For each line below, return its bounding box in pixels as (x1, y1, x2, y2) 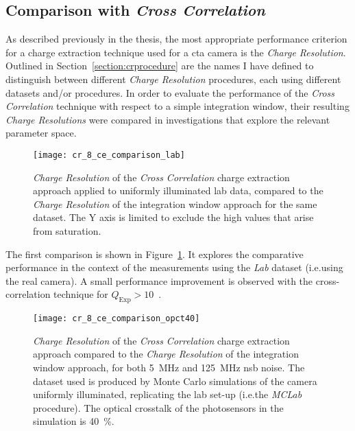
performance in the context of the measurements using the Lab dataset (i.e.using (5, 260, 343, 275)
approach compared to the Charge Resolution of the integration (33, 347, 299, 361)
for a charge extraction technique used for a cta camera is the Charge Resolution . (5, 45, 346, 59)
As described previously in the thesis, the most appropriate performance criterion (5, 32, 347, 46)
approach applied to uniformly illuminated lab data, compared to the (33, 183, 323, 198)
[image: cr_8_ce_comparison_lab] (33, 150, 185, 160)
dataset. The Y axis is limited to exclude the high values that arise (33, 210, 314, 224)
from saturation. (33, 223, 101, 237)
